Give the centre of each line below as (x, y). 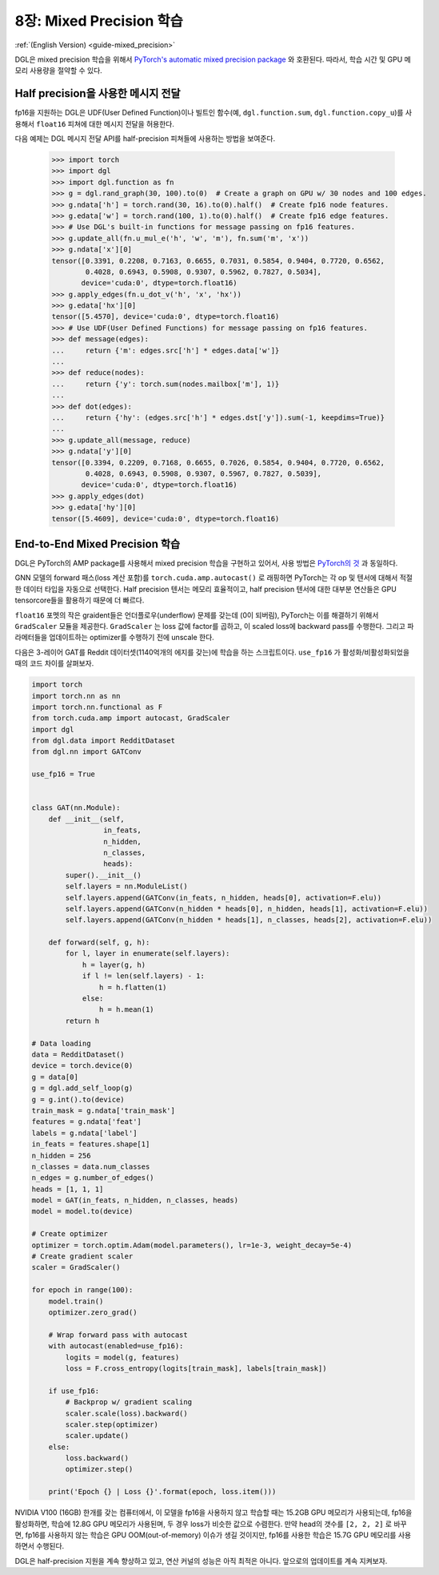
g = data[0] (55, 1077)
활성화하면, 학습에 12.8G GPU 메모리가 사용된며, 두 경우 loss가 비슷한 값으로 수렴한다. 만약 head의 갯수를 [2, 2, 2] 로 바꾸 (211, 1524)
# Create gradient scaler (82, 1257)
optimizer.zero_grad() (93, 1312)
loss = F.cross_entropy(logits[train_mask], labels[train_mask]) (196, 1368)
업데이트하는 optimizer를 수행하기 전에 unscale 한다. (132, 638)
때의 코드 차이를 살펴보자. (54, 663)
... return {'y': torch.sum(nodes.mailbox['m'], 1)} (166, 384)
